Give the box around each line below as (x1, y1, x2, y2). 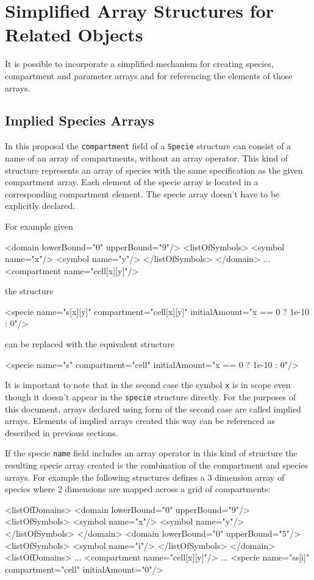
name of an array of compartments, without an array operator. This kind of (5, 151, 288, 164)
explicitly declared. (5, 199, 76, 212)
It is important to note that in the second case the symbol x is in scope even (5, 378, 291, 391)
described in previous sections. (5, 426, 118, 439)
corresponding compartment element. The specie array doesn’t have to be (5, 187, 280, 200)
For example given (5, 219, 73, 232)
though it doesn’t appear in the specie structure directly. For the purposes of (5, 390, 296, 403)
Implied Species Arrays (5, 111, 154, 130)
